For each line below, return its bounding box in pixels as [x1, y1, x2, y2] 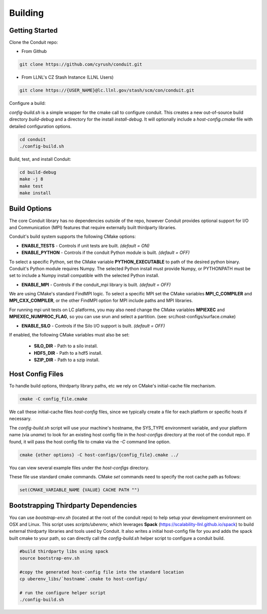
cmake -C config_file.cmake [19, 396, 88, 402]
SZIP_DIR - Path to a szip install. [34, 357, 100, 363]
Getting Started [9, 26, 58, 35]
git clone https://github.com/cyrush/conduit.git [19, 62, 142, 67]
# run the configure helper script [19, 590, 106, 596]
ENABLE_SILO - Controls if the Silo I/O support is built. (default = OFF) [21, 323, 165, 329]
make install [19, 190, 51, 196]
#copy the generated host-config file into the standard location [19, 569, 184, 575]
